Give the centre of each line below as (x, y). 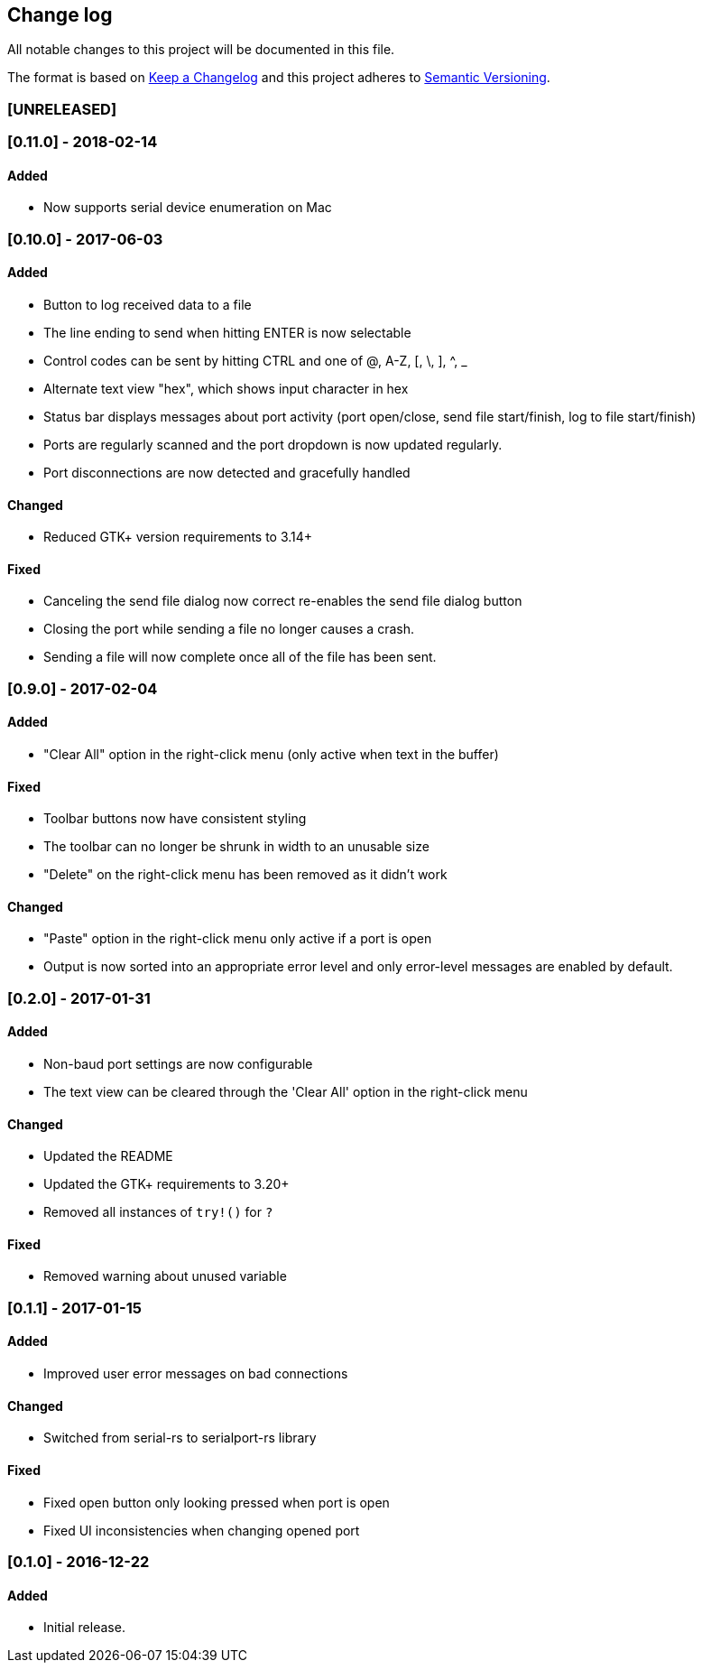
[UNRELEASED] (62, 109)
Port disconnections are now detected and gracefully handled (227, 472)
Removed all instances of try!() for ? (158, 1212)
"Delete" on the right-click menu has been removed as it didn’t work (245, 875)
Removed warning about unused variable (165, 1276)
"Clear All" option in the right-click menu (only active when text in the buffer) (271, 755)
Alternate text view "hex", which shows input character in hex (226, 388)
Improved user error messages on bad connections (196, 1374)
